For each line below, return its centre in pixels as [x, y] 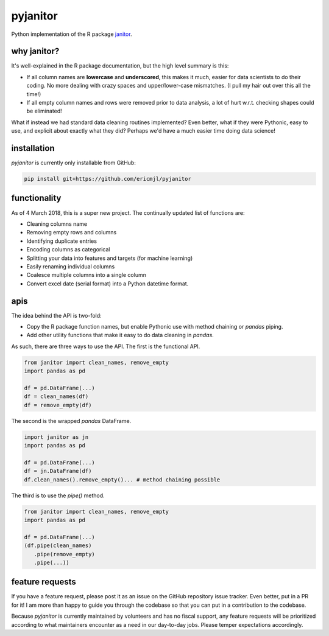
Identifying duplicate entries [62, 241]
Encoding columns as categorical [68, 250]
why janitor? [35, 51]
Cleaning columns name [57, 224]
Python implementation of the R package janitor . [72, 34]
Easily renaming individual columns [71, 266]
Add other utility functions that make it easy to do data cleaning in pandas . [120, 335]
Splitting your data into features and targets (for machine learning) [110, 258]
